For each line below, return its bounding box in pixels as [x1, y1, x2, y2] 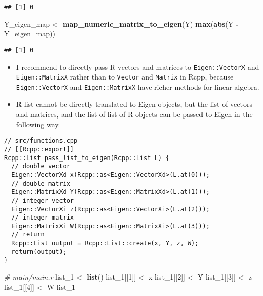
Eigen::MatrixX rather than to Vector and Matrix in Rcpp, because [16, 71, 234, 82]
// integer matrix [11, 214, 74, 222]
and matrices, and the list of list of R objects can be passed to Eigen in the [16, 109, 253, 120]
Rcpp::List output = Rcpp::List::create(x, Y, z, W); [11, 240, 199, 247]
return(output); [11, 248, 67, 255]
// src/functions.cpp [4, 137, 78, 145]
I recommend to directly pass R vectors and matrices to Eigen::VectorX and [16, 61, 259, 72]
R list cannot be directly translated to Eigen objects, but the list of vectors [16, 98, 252, 109]
